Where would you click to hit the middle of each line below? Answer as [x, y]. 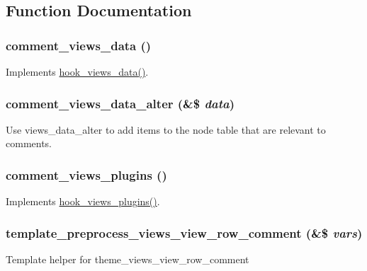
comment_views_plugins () [86, 174]
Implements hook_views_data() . [77, 71]
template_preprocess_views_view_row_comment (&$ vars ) [184, 232]
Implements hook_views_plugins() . [83, 201]
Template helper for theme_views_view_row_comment [128, 259]
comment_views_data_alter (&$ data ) [120, 103]
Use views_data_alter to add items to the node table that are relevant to [166, 129]
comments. [29, 143]
